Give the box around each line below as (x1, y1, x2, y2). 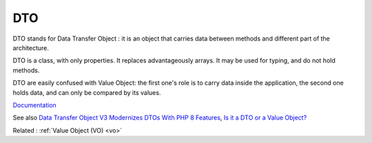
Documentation (12, 100, 56, 109)
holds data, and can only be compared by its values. (12, 88, 161, 96)
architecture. (12, 43, 50, 52)
